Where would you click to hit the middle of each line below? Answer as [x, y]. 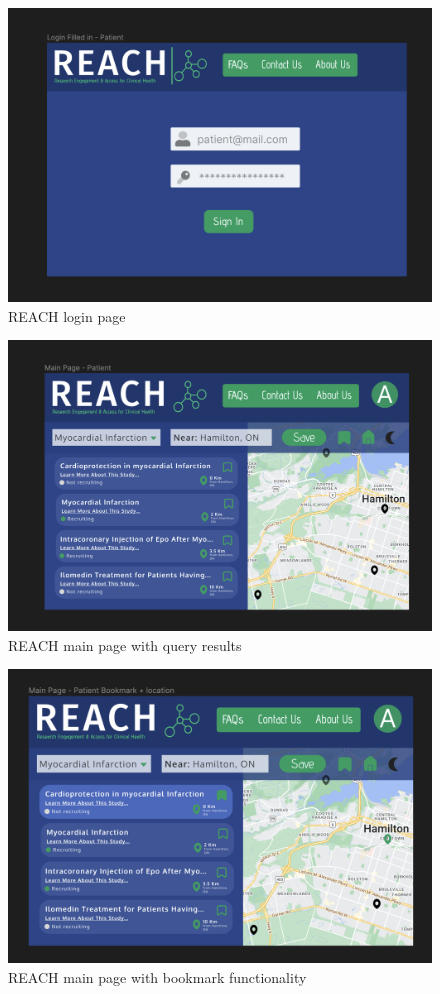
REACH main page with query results [125, 644]
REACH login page [67, 315]
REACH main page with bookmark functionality [157, 977]
